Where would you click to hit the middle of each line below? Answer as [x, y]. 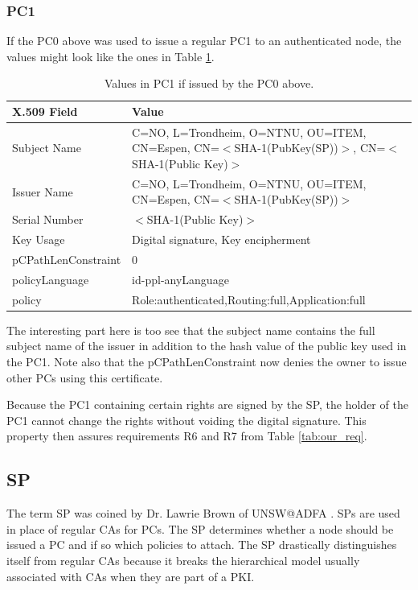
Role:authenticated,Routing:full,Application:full [249, 299]
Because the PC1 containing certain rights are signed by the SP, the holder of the [207, 404]
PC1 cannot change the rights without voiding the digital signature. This [186, 420]
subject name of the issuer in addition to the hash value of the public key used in [207, 346]
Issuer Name [43, 191]
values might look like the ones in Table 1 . [111, 56]
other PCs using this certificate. [85, 377]
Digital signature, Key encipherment [221, 239]
